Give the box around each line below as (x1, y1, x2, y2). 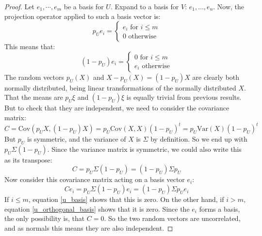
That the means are (4, 92, 63, 102)
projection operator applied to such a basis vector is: (4, 11, 161, 21)
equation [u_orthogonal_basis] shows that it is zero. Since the (4, 203, 190, 214)
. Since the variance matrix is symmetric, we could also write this (47, 144, 242, 154)
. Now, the (213, 1, 245, 11)
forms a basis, (199, 203, 240, 214)
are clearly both (192, 72, 240, 82)
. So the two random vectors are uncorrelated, (104, 213, 241, 223)
